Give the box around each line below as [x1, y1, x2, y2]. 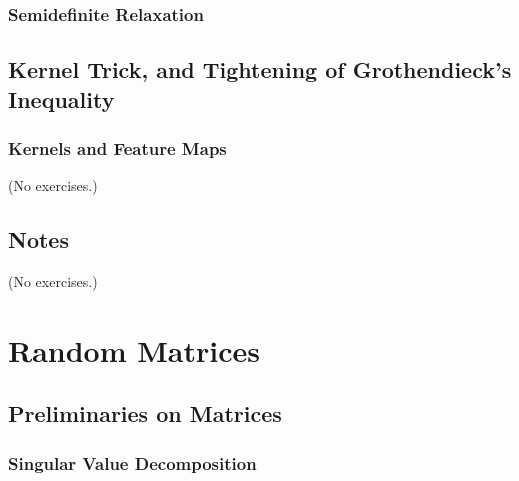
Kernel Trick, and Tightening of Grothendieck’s [8, 54, 512, 85]
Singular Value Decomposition [8, 450, 257, 475]
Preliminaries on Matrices [8, 398, 282, 429]
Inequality [8, 83, 115, 114]
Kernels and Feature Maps [8, 135, 227, 160]
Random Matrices [8, 329, 260, 370]
